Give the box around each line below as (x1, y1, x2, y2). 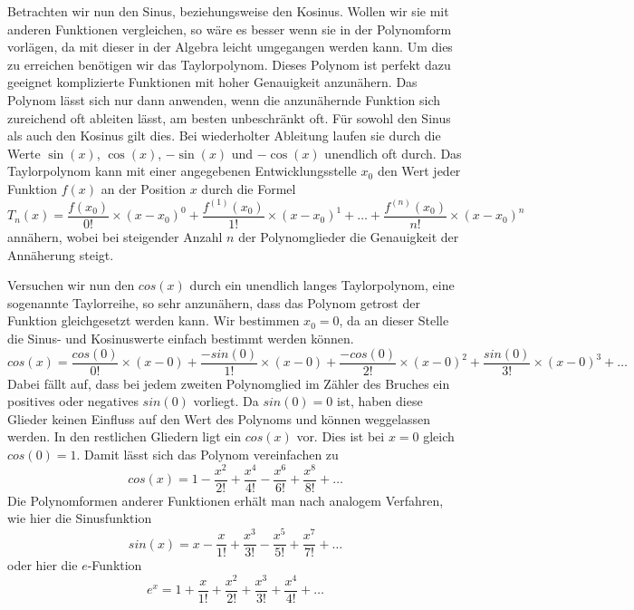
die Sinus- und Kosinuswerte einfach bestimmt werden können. (7, 329, 354, 347)
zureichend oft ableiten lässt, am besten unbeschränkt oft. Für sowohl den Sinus (7, 108, 451, 127)
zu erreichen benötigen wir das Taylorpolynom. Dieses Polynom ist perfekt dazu (7, 54, 451, 73)
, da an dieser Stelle (339, 311, 449, 330)
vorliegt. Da (193, 392, 259, 411)
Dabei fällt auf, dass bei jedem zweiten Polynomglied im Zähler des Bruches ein (7, 373, 450, 392)
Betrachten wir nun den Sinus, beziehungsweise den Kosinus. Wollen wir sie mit (7, 2, 449, 20)
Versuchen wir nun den (7, 276, 135, 295)
